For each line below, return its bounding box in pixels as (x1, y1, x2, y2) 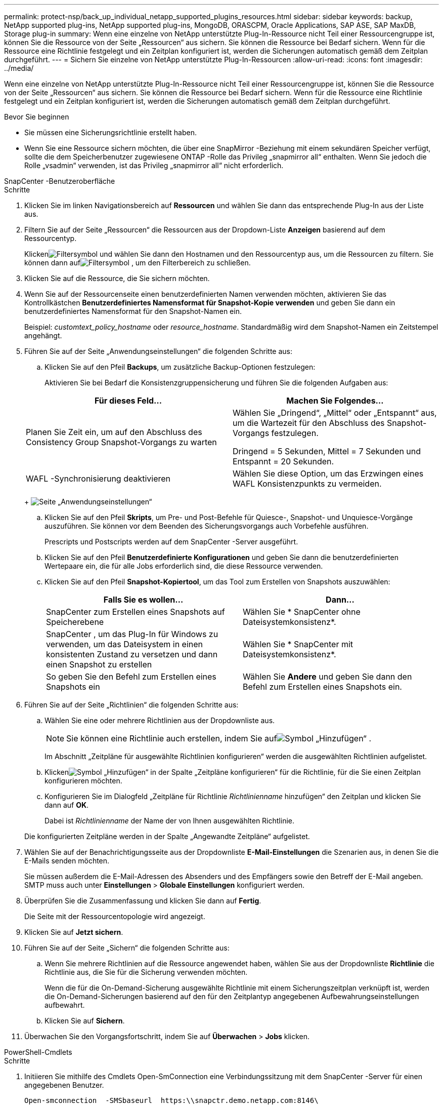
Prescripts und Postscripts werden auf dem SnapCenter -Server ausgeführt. (45, 537, 298, 546)
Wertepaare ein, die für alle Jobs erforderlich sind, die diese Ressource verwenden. (45, 562, 323, 570)
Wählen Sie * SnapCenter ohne (243, 607, 361, 617)
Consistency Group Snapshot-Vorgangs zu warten (26, 437, 217, 447)
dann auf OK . (45, 801, 89, 809)
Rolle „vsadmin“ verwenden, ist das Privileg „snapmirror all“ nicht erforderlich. (24, 161, 284, 170)
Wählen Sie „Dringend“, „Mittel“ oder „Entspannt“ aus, (233, 408, 437, 418)
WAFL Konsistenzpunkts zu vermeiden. (233, 479, 382, 489)
